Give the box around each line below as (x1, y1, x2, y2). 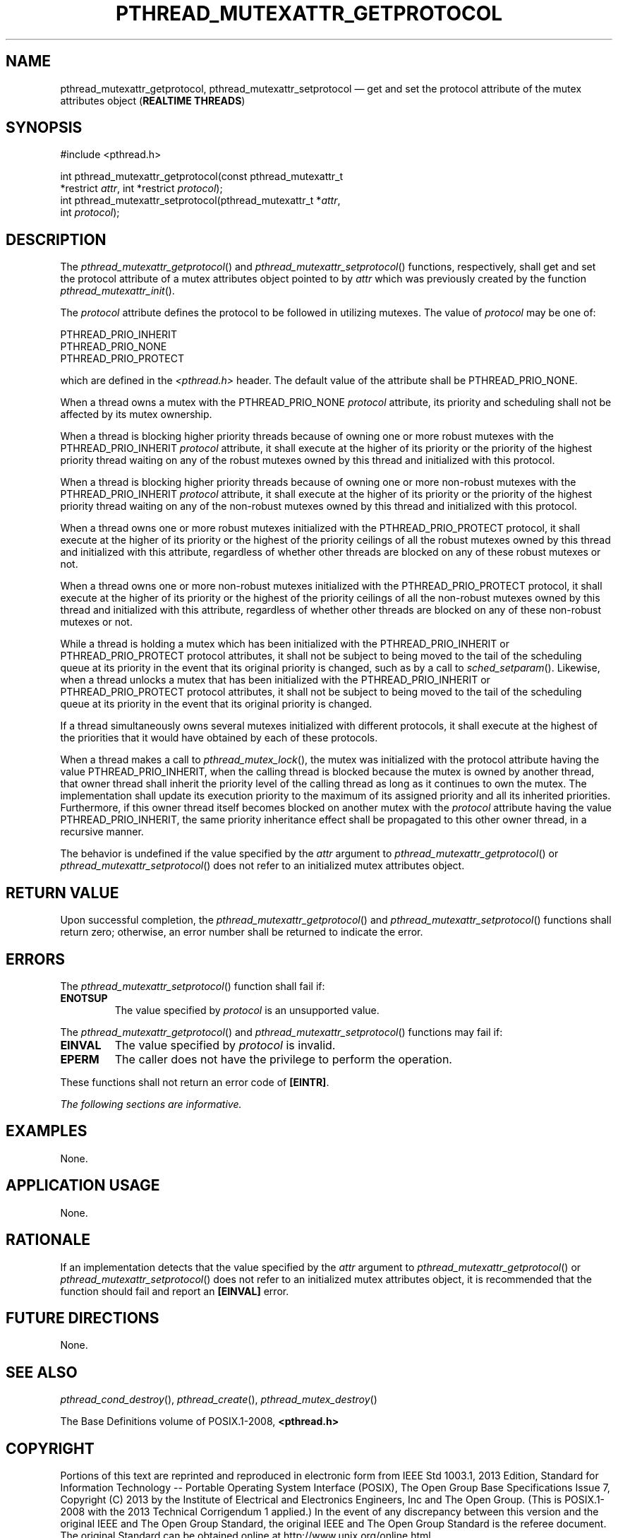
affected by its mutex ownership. (60, 408, 212, 421)
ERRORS (6, 950, 66, 968)
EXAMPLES (6, 1122, 87, 1140)
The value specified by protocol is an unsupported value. (114, 1003, 380, 1016)
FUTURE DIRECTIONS (6, 1309, 159, 1327)
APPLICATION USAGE (6, 1176, 160, 1195)
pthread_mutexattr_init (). (60, 285, 175, 297)
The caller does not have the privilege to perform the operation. (114, 1051, 452, 1066)
